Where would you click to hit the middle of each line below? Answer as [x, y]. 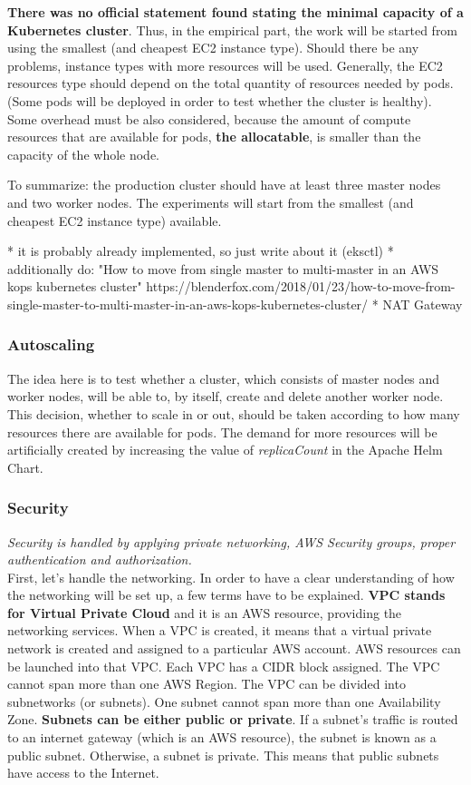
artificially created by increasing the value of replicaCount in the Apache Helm [225, 450]
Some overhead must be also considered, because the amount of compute [209, 118]
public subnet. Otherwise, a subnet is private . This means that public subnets [223, 755]
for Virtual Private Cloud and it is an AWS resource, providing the [205, 612]
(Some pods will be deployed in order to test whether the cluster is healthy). [220, 100]
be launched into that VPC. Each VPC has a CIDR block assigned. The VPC [224, 666]
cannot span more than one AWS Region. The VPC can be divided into [207, 684]
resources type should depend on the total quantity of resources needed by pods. [231, 83]
